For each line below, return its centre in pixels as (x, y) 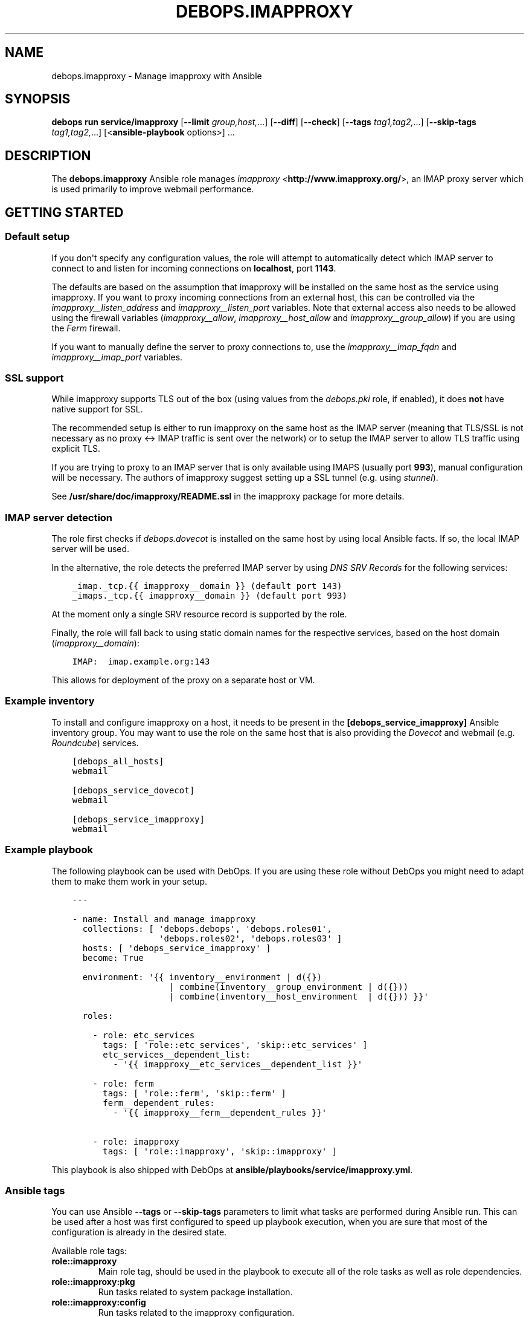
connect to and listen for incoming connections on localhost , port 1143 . (194, 268)
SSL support (34, 378)
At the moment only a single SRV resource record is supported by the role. (199, 614)
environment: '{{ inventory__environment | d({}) (202, 977)
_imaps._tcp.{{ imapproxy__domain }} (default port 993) (210, 596)
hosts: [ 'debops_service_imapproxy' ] (177, 948)
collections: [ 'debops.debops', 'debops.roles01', (207, 928)
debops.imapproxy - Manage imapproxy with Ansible (157, 76)
